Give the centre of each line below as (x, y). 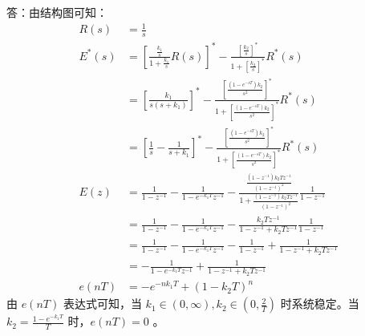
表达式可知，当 (102, 304)
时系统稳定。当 (320, 304)
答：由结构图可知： (57, 12)
